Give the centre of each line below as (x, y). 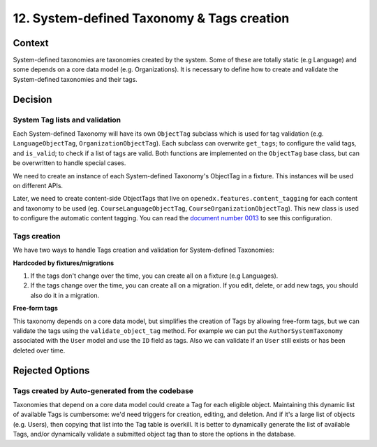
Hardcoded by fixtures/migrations (64, 263)
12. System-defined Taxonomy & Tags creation (151, 18)
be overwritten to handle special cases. (69, 163)
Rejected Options (51, 370)
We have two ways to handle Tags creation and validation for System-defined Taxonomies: (144, 250)
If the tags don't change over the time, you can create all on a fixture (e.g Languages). (154, 276)
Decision (32, 99)
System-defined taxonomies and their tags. (75, 79)
